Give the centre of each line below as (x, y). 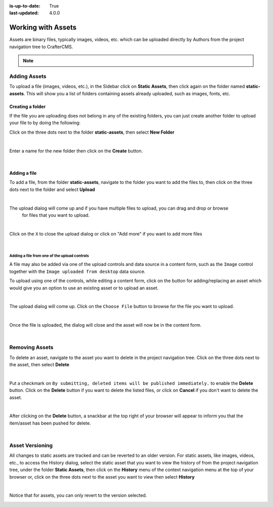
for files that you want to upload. (56, 215)
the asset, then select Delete (39, 365)
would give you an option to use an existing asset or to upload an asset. (84, 288)
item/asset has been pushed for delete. (50, 423)
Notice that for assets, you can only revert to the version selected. (78, 495)
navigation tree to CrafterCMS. (41, 47)
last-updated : (24, 13)
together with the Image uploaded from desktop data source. (78, 271)
